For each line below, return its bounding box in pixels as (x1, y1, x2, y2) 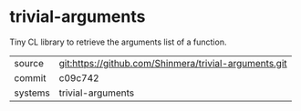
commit (14, 71, 47, 84)
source (14, 56, 44, 69)
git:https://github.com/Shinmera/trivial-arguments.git (58, 56, 287, 69)
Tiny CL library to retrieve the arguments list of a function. (9, 36, 227, 47)
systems (14, 86, 50, 99)
